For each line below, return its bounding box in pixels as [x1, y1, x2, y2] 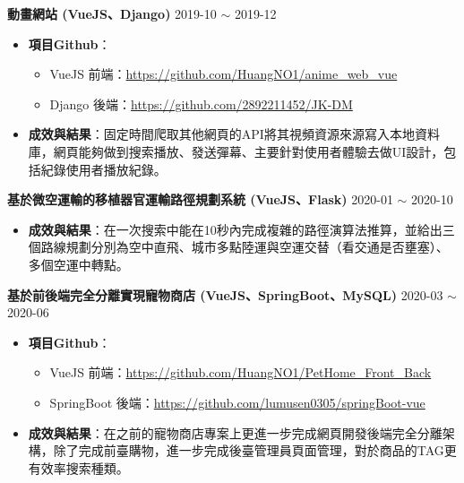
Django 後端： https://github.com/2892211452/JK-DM [49, 94, 353, 113]
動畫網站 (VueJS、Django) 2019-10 [7, 4, 217, 22]
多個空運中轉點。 [28, 254, 129, 273]
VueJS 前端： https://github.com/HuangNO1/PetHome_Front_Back [49, 363, 432, 382]
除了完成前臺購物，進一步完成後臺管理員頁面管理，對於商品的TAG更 [53, 441, 457, 460]
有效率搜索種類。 [28, 458, 129, 477]
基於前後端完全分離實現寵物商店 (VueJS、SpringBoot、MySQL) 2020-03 [7, 285, 443, 304]
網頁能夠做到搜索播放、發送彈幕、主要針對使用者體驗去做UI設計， [53, 142, 444, 160]
